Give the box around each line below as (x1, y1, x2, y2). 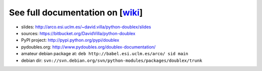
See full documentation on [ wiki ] (9, 7, 143, 18)
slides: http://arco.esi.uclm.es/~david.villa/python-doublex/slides (21, 24, 151, 30)
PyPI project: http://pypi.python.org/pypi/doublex (21, 37, 119, 43)
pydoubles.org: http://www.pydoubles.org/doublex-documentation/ (21, 44, 156, 50)
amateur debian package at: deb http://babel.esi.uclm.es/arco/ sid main (21, 51, 189, 57)
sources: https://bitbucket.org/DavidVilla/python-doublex (21, 30, 136, 36)
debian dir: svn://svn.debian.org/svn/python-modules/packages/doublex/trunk (21, 58, 202, 63)
